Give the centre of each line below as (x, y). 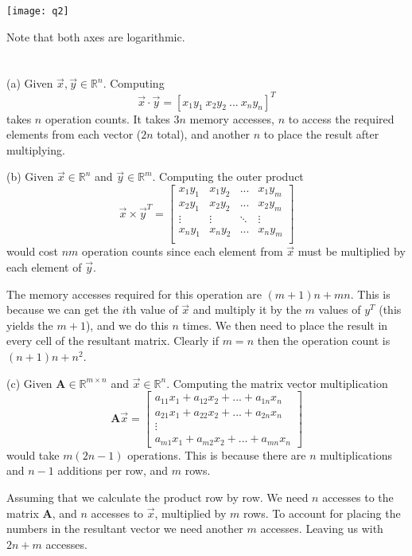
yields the (30, 325)
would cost (33, 251)
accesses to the (358, 497)
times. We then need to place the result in (285, 325)
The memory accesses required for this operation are (134, 294)
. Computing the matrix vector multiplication (277, 383)
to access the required (341, 118)
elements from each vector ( (74, 134)
